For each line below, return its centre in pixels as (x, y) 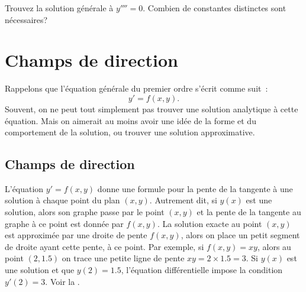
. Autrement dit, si (183, 200)
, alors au (274, 246)
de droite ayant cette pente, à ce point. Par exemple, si (104, 246)
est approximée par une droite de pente (76, 235)
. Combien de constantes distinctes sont (215, 8)
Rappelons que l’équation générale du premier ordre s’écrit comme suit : (136, 88)
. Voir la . (62, 281)
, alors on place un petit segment (240, 235)
